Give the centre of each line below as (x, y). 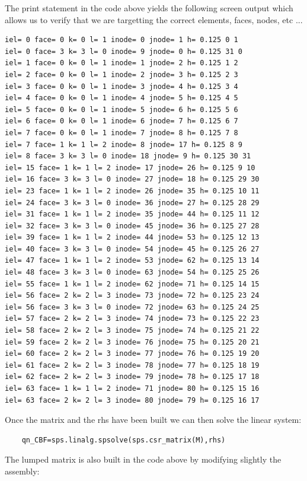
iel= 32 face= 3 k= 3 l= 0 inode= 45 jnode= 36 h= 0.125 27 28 (132, 226)
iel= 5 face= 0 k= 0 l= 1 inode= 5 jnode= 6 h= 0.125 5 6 (121, 109)
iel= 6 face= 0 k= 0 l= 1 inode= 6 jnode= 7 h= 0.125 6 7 (121, 121)
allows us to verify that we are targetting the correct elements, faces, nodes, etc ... (154, 19)
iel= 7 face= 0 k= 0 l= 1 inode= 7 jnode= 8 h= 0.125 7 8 (121, 133)
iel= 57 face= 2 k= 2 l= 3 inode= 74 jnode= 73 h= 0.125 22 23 (132, 319)
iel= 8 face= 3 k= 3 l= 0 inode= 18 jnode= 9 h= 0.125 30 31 (128, 156)
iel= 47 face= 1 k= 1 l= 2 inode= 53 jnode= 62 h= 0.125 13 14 (132, 261)
